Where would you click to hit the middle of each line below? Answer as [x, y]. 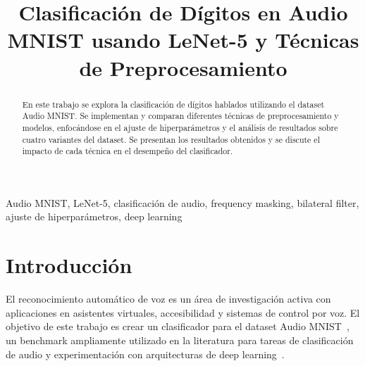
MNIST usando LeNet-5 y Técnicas [183, 40]
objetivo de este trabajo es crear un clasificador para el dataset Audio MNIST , [178, 326]
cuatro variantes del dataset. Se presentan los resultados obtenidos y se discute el [171, 139]
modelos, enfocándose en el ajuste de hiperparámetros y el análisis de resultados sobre [180, 127]
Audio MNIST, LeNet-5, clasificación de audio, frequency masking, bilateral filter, [182, 202]
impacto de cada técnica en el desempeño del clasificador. [128, 151]
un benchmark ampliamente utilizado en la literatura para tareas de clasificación [180, 340]
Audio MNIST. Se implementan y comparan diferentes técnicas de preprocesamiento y [180, 116]
